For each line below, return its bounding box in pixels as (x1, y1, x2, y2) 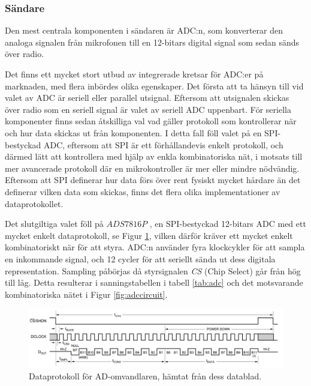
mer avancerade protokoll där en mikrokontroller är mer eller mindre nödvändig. (5, 161, 300, 174)
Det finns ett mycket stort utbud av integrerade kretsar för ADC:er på (5, 68, 264, 80)
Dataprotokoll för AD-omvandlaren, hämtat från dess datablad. (29, 369, 262, 382)
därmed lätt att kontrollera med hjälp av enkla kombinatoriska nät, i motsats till (5, 150, 303, 163)
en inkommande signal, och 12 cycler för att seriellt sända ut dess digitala (5, 252, 276, 265)
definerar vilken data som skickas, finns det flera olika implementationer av (5, 185, 280, 198)
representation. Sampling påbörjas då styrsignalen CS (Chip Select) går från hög (5, 264, 301, 277)
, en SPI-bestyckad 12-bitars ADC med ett (149, 217, 306, 230)
